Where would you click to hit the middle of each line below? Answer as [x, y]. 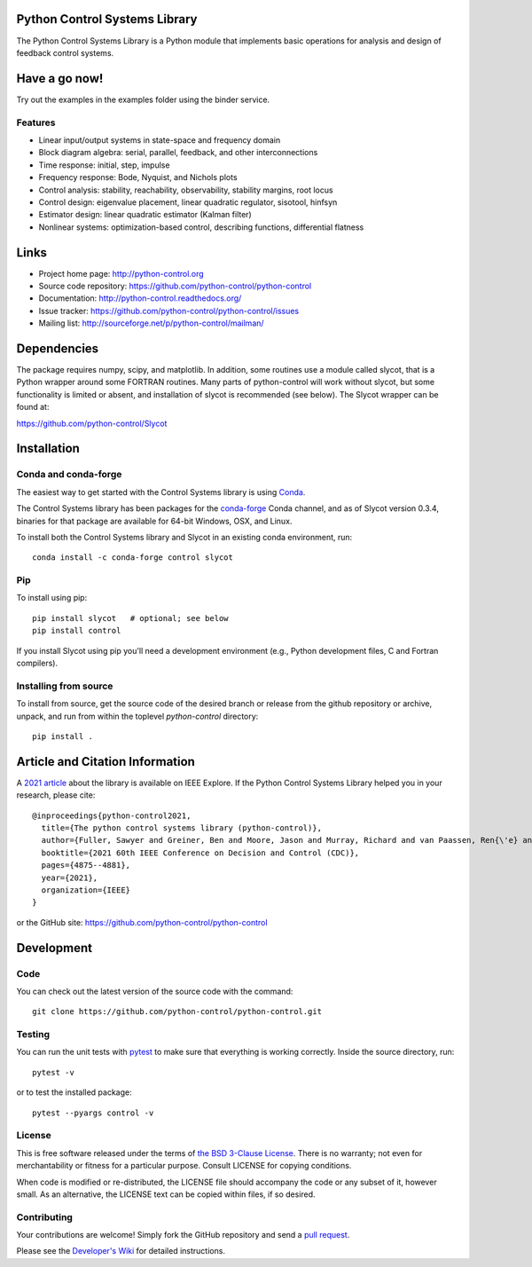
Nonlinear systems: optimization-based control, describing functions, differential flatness [201, 227]
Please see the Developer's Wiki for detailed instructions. [121, 1251]
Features [36, 122]
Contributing [44, 1217]
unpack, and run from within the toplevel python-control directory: [137, 716]
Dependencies [58, 348]
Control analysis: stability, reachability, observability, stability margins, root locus [186, 190]
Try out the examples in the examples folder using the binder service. [143, 99]
